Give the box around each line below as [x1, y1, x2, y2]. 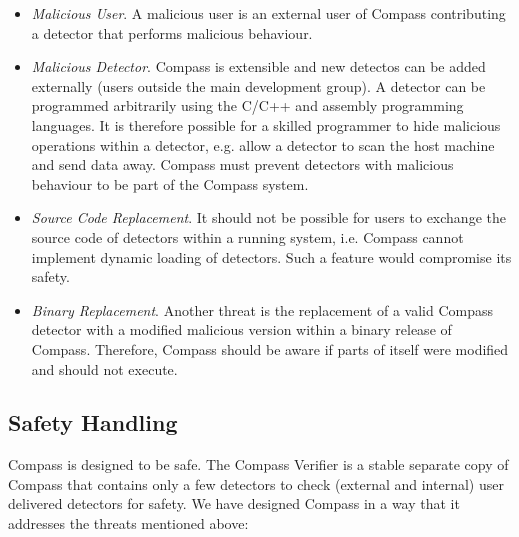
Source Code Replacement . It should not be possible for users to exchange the [31, 207, 506, 228]
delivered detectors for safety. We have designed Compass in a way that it [8, 493, 460, 514]
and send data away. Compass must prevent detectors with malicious [31, 154, 454, 175]
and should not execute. [31, 358, 178, 379]
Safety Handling [8, 407, 178, 438]
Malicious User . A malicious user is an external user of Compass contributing [31, 3, 506, 23]
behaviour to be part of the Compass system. [31, 173, 309, 194]
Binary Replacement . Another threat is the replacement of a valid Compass [31, 299, 493, 320]
